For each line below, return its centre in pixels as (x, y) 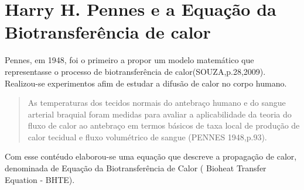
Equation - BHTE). (40, 179)
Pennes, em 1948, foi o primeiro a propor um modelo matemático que (129, 60)
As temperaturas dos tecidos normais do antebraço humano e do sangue (157, 103)
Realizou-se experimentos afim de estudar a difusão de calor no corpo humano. (146, 83)
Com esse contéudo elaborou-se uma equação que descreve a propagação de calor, (151, 156)
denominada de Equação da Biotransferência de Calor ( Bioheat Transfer (136, 168)
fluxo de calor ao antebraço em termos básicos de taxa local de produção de (164, 125)
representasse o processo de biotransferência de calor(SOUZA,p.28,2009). (135, 71)
